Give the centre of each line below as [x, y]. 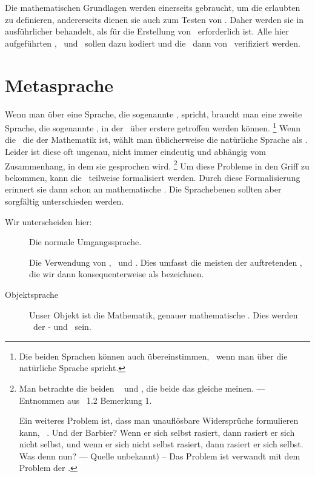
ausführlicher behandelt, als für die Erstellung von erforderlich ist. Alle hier [147, 31]
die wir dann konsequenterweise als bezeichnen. [117, 274]
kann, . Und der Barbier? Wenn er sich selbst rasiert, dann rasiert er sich [157, 432]
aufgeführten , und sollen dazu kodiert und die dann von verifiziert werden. [153, 43]
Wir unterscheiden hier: [48, 221]
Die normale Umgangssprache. [85, 242]
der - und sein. [62, 327]
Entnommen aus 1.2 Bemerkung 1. [85, 400]
